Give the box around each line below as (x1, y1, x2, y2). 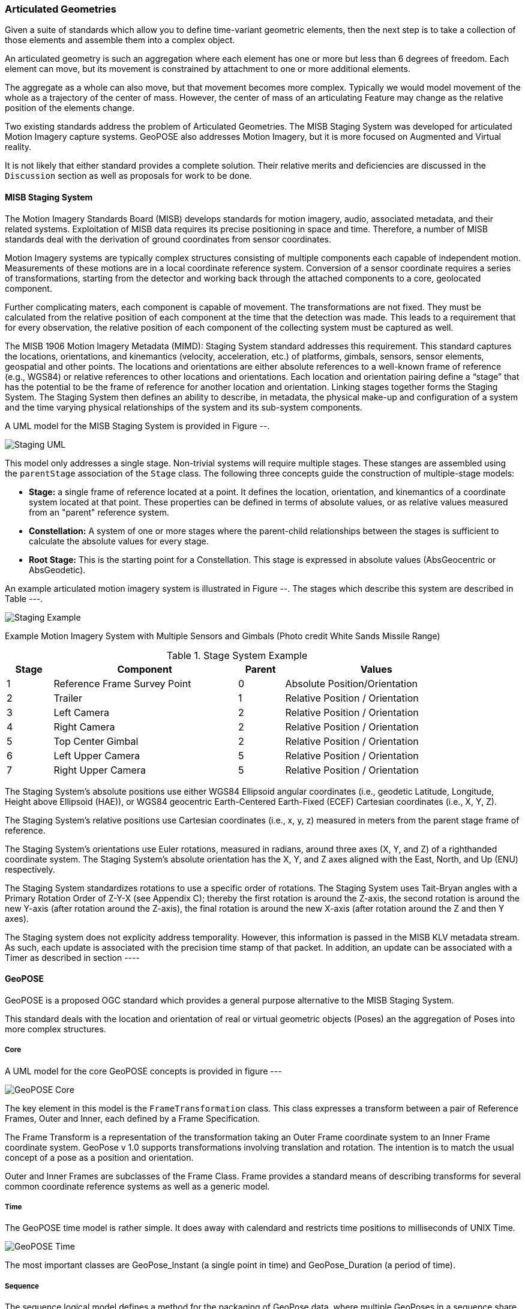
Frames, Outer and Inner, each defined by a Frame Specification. (5, 1113, 260, 1124)
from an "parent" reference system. (29, 507, 169, 517)
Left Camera (53, 706, 109, 718)
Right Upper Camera (53, 763, 146, 776)
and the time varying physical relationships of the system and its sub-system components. (5, 402, 362, 412)
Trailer (53, 691, 82, 704)
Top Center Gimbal (53, 735, 139, 747)
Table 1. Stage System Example (166, 649, 308, 661)
